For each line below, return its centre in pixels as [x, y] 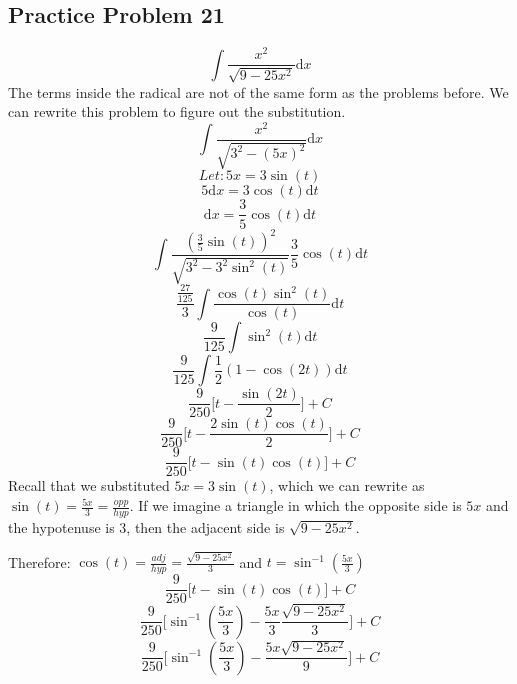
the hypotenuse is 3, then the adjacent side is [146, 526]
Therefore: [39, 561]
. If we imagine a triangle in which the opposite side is [295, 505]
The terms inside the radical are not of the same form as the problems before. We [258, 91]
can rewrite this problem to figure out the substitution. [177, 111]
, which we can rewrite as [347, 485]
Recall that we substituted [89, 485]
